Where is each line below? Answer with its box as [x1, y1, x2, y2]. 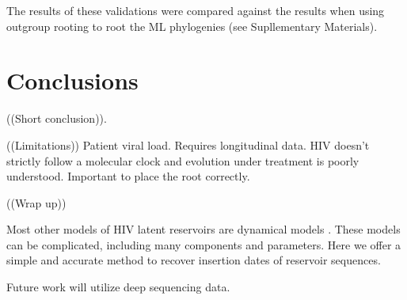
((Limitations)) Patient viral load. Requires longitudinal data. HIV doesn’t [6, 136, 370, 153]
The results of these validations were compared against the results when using [6, 2, 385, 18]
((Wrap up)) [6, 194, 67, 211]
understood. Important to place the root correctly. [6, 168, 250, 184]
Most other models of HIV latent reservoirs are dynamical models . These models [6, 221, 401, 237]
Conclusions [6, 64, 139, 97]
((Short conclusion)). [6, 110, 107, 127]
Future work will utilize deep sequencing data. [6, 279, 230, 295]
